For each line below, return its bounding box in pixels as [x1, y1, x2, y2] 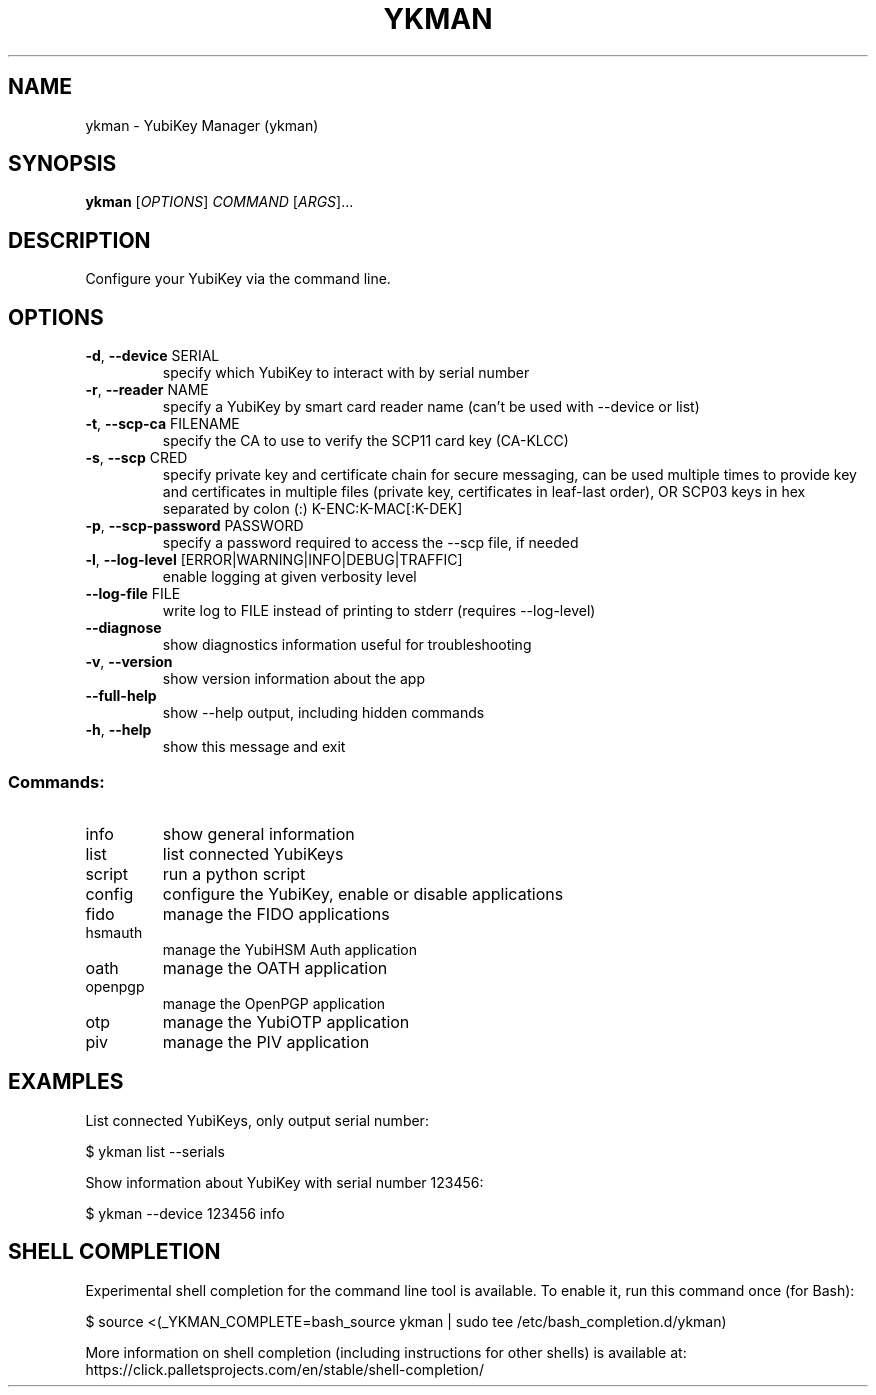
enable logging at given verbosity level [162, 568, 417, 586]
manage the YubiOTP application [162, 1011, 410, 1032]
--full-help [85, 687, 157, 705]
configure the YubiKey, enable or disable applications [162, 883, 564, 904]
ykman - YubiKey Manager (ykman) [85, 116, 319, 134]
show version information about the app [162, 670, 426, 688]
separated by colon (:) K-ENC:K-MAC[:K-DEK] [162, 500, 463, 518]
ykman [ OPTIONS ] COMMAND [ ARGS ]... [85, 193, 354, 211]
